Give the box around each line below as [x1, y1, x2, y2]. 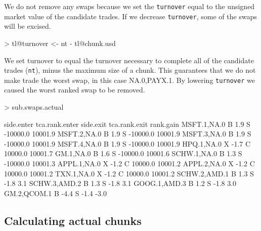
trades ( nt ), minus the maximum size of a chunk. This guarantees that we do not [4, 65, 256, 75]
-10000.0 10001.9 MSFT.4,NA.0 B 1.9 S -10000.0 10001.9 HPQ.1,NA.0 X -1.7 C [4, 138, 251, 149]
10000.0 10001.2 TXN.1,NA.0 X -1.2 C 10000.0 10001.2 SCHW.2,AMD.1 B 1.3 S [4, 168, 254, 178]
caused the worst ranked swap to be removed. [4, 84, 145, 95]
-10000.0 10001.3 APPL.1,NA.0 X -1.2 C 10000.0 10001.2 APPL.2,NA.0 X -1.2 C [4, 158, 255, 168]
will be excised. [4, 21, 51, 31]
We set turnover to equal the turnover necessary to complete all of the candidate [4, 55, 254, 65]
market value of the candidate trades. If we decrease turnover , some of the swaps [4, 11, 257, 21]
